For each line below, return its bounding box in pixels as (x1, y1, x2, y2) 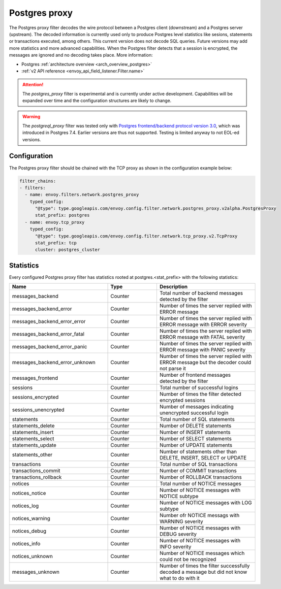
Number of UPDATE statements (159, 442, 233, 449)
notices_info (12, 540, 41, 547)
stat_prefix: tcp (35, 240, 77, 246)
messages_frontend (12, 375, 59, 382)
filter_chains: (19, 178, 56, 184)
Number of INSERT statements (159, 429, 231, 436)
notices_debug (12, 527, 47, 534)
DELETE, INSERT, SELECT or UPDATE (159, 455, 247, 461)
